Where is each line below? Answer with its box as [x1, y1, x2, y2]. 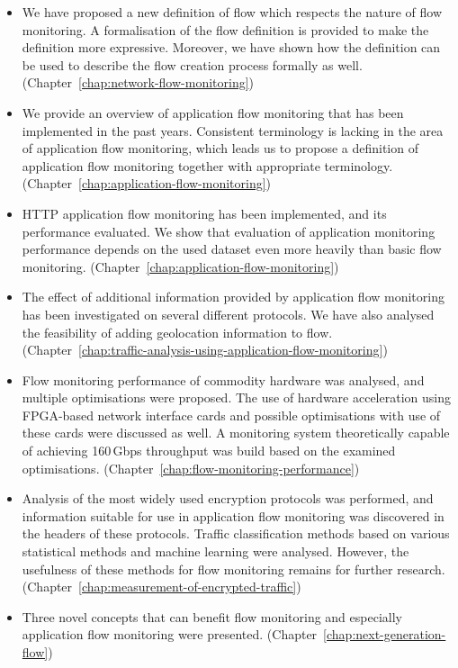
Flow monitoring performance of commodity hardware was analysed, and [22, 370, 425, 389]
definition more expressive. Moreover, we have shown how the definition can [22, 38, 441, 57]
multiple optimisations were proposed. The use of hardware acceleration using [22, 388, 451, 407]
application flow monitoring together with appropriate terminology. [22, 156, 393, 175]
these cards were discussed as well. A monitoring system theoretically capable [22, 423, 450, 442]
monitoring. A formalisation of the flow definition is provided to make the [22, 20, 429, 39]
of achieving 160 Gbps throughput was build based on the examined [22, 441, 396, 460]
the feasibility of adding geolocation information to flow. [22, 322, 333, 341]
